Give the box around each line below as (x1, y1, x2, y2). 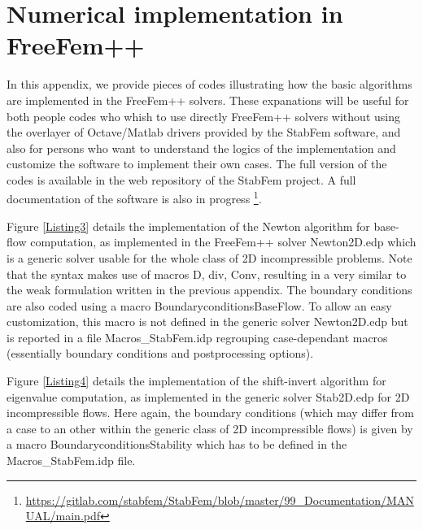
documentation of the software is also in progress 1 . (7, 188, 262, 207)
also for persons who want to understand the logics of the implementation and (7, 139, 396, 156)
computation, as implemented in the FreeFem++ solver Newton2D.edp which (30, 233, 416, 250)
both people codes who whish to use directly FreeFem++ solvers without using (7, 107, 400, 124)
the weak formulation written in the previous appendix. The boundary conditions (7, 281, 412, 298)
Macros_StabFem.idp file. (7, 452, 136, 469)
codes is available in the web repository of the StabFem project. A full (7, 171, 356, 188)
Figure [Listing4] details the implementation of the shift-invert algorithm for (7, 372, 386, 389)
